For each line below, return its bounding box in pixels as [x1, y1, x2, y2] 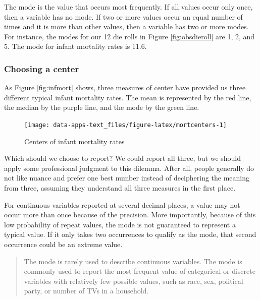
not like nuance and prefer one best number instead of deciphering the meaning [4, 172, 250, 183]
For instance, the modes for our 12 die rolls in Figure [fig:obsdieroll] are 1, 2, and [4, 31, 255, 41]
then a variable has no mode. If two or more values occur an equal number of [4, 11, 243, 22]
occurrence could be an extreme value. [4, 238, 123, 249]
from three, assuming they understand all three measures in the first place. [4, 183, 236, 193]
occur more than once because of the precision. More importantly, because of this [4, 209, 256, 220]
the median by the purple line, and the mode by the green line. [4, 102, 199, 112]
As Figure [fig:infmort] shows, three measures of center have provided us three [4, 82, 246, 93]
